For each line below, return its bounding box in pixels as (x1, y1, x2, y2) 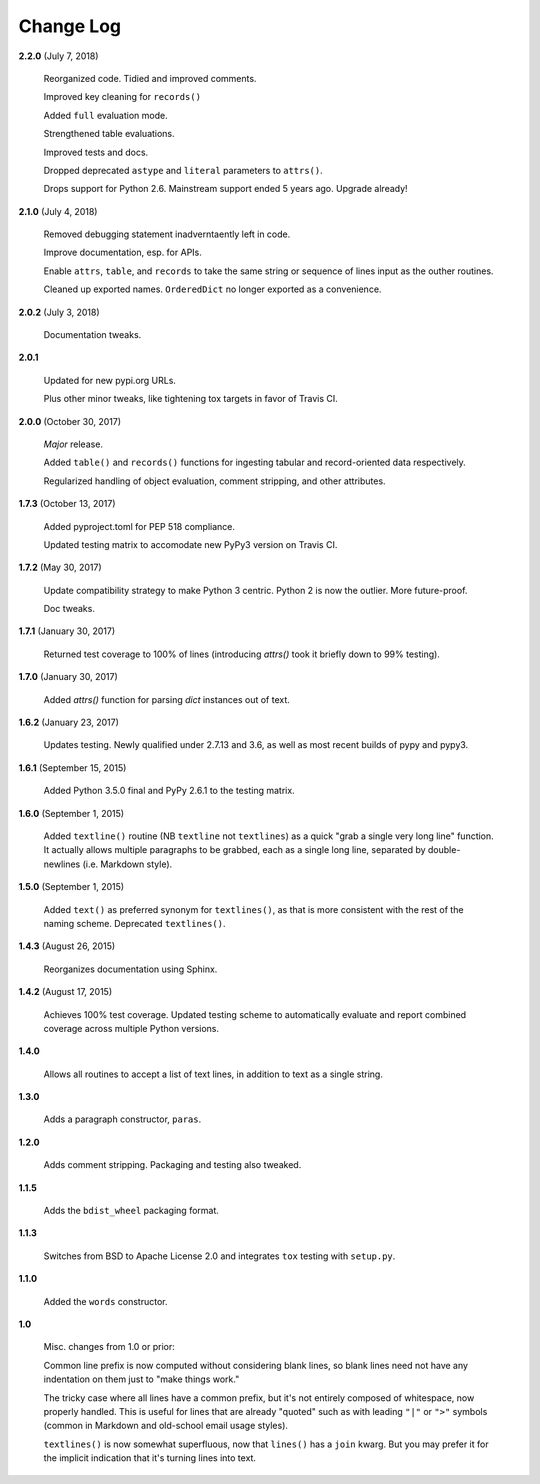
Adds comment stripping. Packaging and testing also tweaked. (43, 1159, 302, 1171)
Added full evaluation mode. (43, 109, 169, 121)
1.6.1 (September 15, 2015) (18, 761, 127, 774)
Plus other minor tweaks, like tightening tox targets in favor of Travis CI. (43, 393, 339, 405)
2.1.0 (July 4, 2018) (18, 205, 98, 217)
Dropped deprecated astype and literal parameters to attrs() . (43, 164, 324, 176)
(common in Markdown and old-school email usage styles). (43, 1420, 289, 1432)
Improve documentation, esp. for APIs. (43, 246, 202, 259)
